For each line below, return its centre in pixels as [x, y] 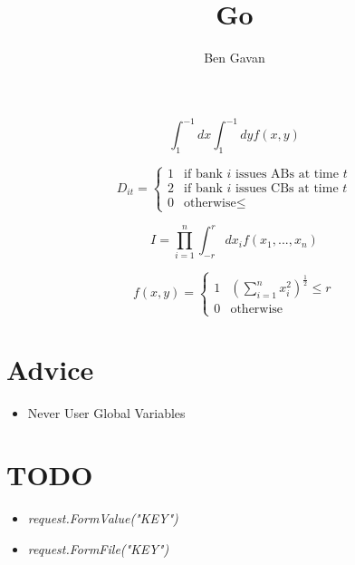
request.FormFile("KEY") [98, 548]
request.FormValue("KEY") [103, 518]
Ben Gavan [235, 58]
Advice [50, 369]
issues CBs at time [287, 189]
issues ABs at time [287, 175]
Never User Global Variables [106, 412]
